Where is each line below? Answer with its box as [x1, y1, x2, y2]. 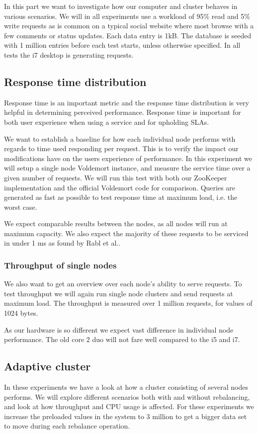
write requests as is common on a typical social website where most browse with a [4, 20, 254, 31]
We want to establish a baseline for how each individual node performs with [4, 133, 236, 144]
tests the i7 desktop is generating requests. [4, 49, 134, 60]
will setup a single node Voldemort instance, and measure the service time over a [4, 163, 251, 173]
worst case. [4, 201, 37, 212]
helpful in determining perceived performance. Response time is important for [4, 107, 241, 117]
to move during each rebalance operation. [4, 421, 130, 431]
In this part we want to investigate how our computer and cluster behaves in [4, 1, 238, 11]
